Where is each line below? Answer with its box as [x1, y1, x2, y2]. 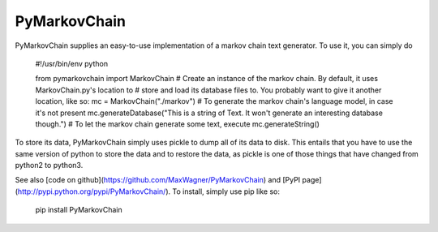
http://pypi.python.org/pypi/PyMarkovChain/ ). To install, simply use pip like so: [17, 187, 280, 196]
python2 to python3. [15, 161, 84, 170]
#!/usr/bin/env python [35, 58, 109, 68]
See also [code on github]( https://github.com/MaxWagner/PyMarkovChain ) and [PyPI [15, 175, 301, 185]
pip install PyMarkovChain [35, 205, 123, 215]
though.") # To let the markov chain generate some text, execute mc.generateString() [35, 118, 320, 129]
